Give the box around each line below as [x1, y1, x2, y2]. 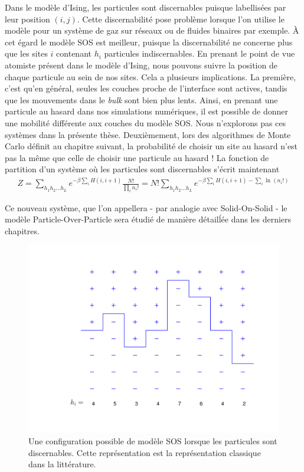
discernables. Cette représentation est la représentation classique [28, 446, 261, 458]
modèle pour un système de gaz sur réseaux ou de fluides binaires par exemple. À [5, 24, 299, 37]
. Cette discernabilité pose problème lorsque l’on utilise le [77, 12, 285, 25]
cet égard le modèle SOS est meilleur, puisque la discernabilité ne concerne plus [5, 35, 293, 48]
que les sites [5, 47, 48, 60]
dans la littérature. [28, 458, 96, 470]
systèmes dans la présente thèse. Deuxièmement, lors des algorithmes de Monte [5, 128, 291, 140]
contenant [56, 47, 91, 60]
